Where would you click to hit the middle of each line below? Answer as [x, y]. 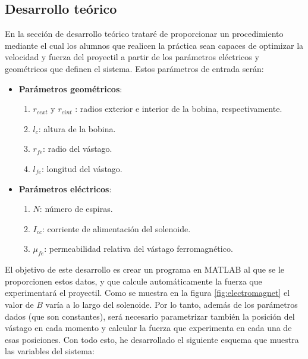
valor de [19, 304]
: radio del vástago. [78, 149]
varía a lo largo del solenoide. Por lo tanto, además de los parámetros [172, 304]
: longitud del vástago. [82, 168]
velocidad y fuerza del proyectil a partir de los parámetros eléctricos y [132, 57]
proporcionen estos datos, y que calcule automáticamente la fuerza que [133, 281]
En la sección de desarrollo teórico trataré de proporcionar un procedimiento [144, 34]
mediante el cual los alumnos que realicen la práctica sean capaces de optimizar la [154, 45]
